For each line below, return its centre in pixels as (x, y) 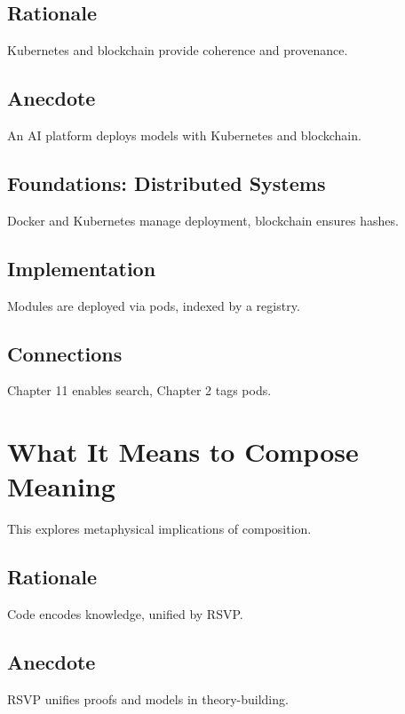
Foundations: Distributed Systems (167, 182)
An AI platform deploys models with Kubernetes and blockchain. (184, 135)
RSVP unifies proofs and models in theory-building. (148, 698)
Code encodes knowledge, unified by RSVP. (125, 614)
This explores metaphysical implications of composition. (159, 529)
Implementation (82, 268)
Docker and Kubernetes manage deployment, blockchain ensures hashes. (203, 220)
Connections (65, 353)
